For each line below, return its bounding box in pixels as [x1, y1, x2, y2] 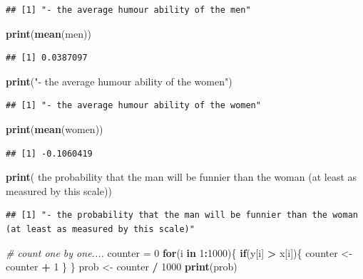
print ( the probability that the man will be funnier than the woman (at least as [6, 169, 357, 184]
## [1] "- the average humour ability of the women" [6, 100, 261, 111]
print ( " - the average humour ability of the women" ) [6, 73, 232, 88]
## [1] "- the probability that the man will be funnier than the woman [6, 210, 358, 221]
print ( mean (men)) [6, 26, 91, 41]
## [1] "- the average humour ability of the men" [6, 5, 251, 15]
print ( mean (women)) [6, 121, 103, 136]
